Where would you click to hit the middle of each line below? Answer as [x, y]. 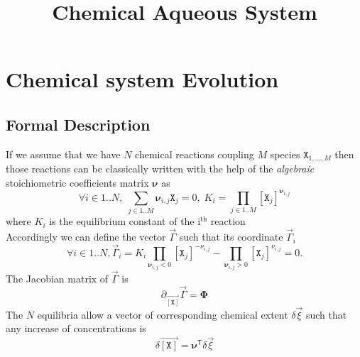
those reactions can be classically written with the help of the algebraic [160, 169]
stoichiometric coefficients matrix [77, 182]
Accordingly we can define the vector [86, 237]
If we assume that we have [63, 154]
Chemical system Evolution [142, 79]
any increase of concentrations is [76, 328]
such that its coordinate [231, 237]
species [285, 154]
